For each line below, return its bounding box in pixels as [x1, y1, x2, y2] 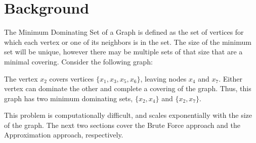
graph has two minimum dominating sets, [4, 93, 133, 103]
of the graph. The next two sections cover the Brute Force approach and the [4, 119, 240, 130]
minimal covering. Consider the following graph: [4, 56, 153, 66]
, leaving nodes [140, 73, 187, 84]
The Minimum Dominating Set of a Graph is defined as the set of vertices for [4, 27, 244, 37]
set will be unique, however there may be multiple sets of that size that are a [4, 46, 243, 57]
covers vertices [49, 73, 94, 84]
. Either [219, 73, 243, 84]
